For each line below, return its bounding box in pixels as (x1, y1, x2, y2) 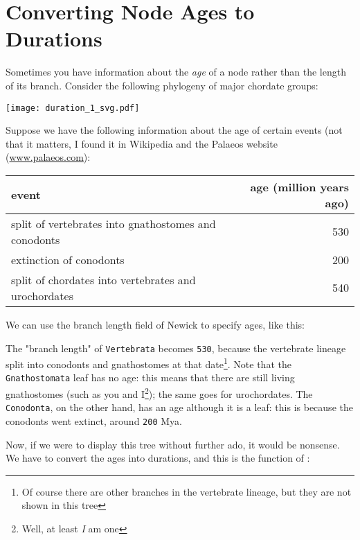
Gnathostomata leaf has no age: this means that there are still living (6, 370, 295, 385)
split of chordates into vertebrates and (11, 271, 196, 288)
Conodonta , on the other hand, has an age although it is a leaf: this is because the (6, 400, 353, 415)
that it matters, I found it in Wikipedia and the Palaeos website (6, 136, 278, 150)
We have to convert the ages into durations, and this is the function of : (6, 451, 310, 465)
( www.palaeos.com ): (6, 150, 91, 164)
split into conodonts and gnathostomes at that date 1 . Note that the (6, 355, 291, 371)
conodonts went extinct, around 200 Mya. (6, 414, 182, 428)
